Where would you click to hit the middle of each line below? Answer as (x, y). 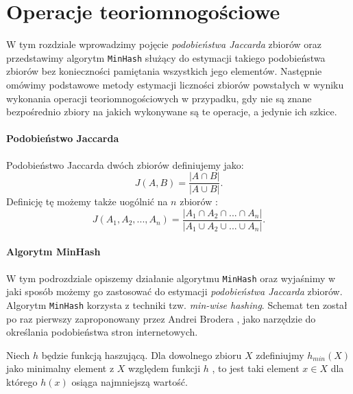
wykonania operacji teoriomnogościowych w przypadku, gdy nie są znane (159, 98)
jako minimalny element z (60, 368)
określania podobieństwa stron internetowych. (102, 332)
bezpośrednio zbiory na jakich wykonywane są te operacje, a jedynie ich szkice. (172, 112)
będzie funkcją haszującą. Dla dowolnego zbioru (142, 355)
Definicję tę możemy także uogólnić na (87, 201)
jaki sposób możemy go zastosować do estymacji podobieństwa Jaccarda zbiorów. (174, 291)
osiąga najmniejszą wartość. (130, 381)
